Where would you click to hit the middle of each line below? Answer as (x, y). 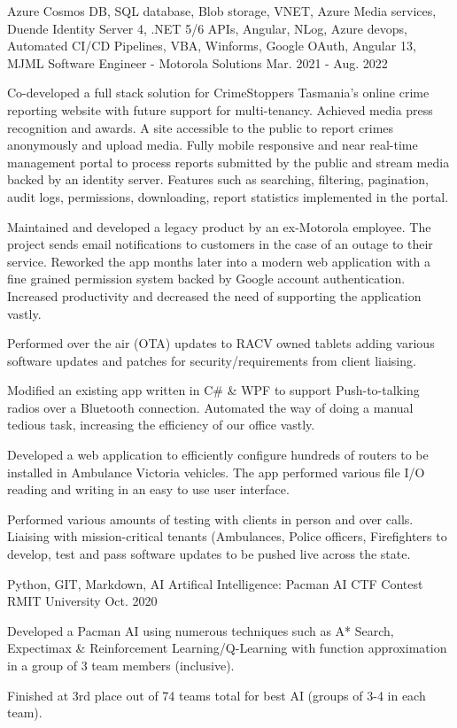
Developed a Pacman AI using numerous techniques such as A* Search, (201, 630)
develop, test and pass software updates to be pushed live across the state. (209, 554)
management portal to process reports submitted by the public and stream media (228, 162)
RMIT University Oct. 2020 (82, 601)
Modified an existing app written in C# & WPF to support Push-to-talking (213, 390)
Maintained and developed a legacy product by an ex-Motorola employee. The (219, 226)
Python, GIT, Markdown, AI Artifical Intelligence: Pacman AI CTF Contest (215, 583)
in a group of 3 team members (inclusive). (121, 665)
